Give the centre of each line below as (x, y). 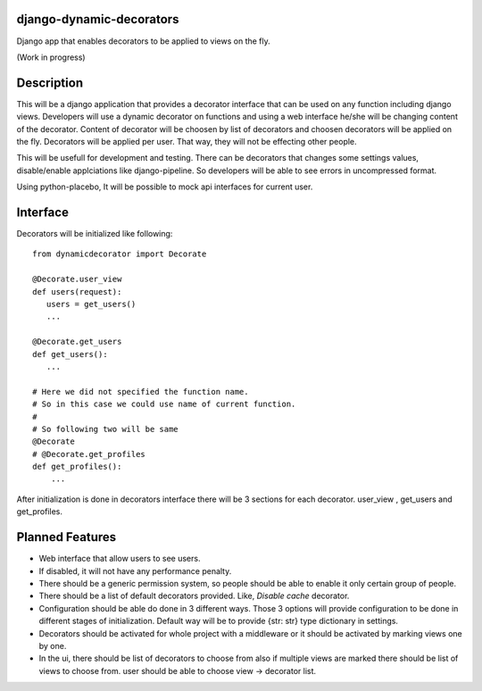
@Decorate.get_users (77, 342)
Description (50, 83)
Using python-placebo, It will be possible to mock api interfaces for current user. (165, 187)
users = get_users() (91, 304)
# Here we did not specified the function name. (141, 391)
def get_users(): (70, 354)
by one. (53, 645)
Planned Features (66, 537)
